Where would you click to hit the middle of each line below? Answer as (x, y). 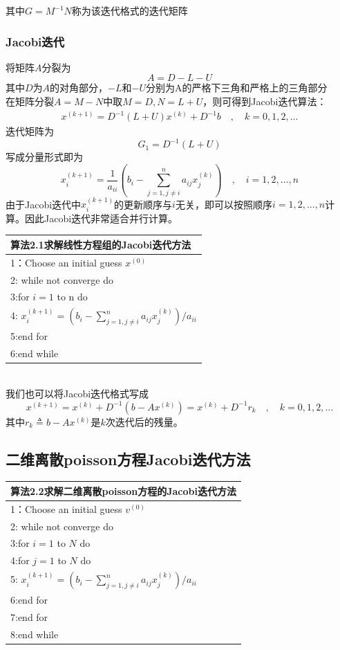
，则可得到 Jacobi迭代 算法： (265, 101)
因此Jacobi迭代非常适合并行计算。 (101, 218)
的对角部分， (79, 88)
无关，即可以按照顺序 (224, 204)
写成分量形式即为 (44, 157)
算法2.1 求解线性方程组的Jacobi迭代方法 (101, 244)
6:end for (29, 600)
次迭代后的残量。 (144, 421)
